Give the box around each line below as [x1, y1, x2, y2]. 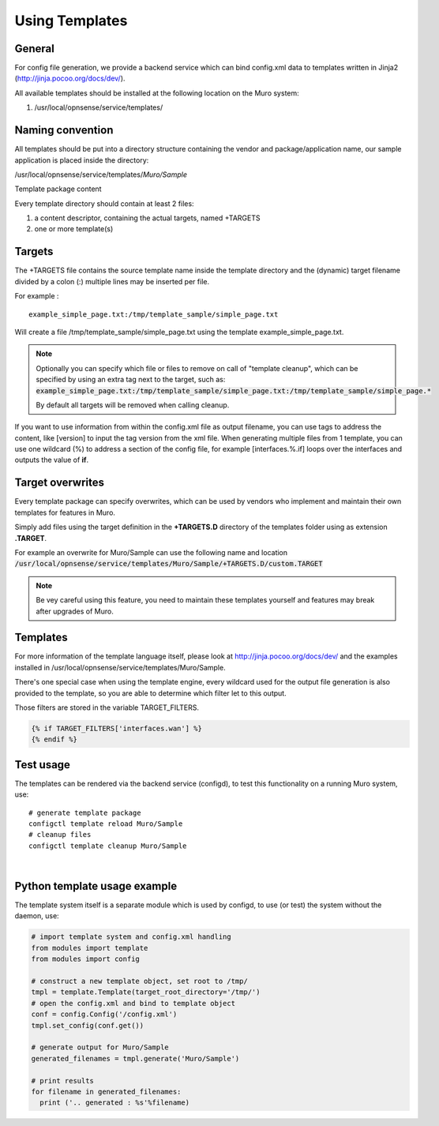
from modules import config [31, 955, 140, 963]
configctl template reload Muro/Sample [28, 820, 183, 828]
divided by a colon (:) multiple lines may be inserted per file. [14, 276, 209, 286]
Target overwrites [14, 476, 105, 490]
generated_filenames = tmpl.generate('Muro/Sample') [31, 1054, 240, 1063]
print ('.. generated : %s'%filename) [39, 1098, 189, 1107]
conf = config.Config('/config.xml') [31, 1010, 178, 1019]
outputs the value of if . [14, 455, 89, 465]
